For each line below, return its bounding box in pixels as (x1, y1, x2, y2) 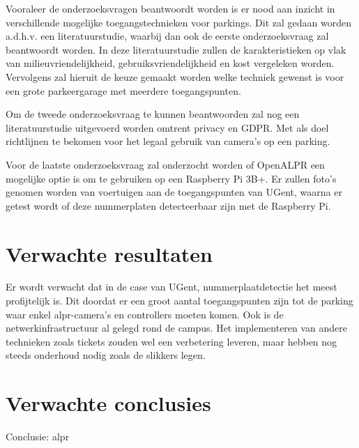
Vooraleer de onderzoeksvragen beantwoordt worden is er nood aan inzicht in (6, 1, 335, 15)
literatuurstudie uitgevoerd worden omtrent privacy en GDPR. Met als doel (6, 120, 329, 134)
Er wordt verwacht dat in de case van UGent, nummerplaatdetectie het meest (6, 279, 337, 294)
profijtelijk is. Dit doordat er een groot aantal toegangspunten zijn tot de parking (6, 293, 353, 308)
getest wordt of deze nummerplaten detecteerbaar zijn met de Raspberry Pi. (6, 198, 331, 213)
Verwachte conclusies (6, 389, 211, 417)
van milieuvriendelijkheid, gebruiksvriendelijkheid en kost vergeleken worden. (6, 56, 335, 70)
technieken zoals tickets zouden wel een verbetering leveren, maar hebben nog (6, 334, 337, 348)
